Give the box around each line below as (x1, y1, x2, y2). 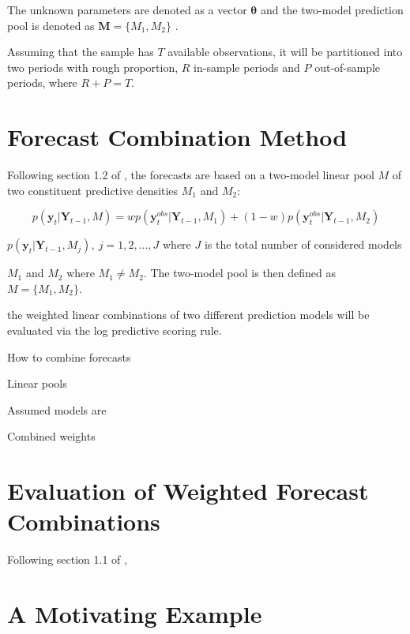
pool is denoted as (7, 17, 95, 33)
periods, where (7, 74, 77, 91)
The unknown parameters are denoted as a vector (7, 2, 247, 17)
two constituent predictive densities (7, 182, 179, 198)
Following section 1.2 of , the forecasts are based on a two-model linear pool (7, 167, 374, 183)
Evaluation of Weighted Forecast (7, 475, 369, 507)
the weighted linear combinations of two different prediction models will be (7, 306, 370, 323)
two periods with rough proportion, (7, 58, 179, 75)
